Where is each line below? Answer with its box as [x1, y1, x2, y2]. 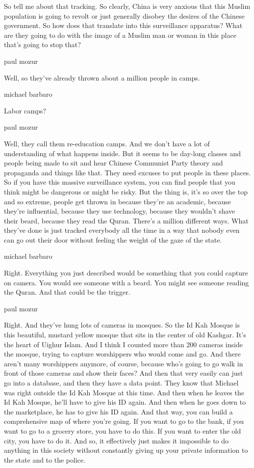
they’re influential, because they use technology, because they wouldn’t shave [4, 206, 235, 216]
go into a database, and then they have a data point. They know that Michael [4, 378, 239, 387]
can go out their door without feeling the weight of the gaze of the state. [4, 234, 222, 245]
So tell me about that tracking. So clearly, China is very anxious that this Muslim [4, 1, 251, 11]
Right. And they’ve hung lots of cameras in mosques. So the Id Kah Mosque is [4, 320, 240, 330]
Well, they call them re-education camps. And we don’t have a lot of [4, 138, 210, 148]
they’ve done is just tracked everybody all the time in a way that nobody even [4, 225, 240, 235]
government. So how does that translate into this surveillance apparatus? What [4, 20, 243, 30]
